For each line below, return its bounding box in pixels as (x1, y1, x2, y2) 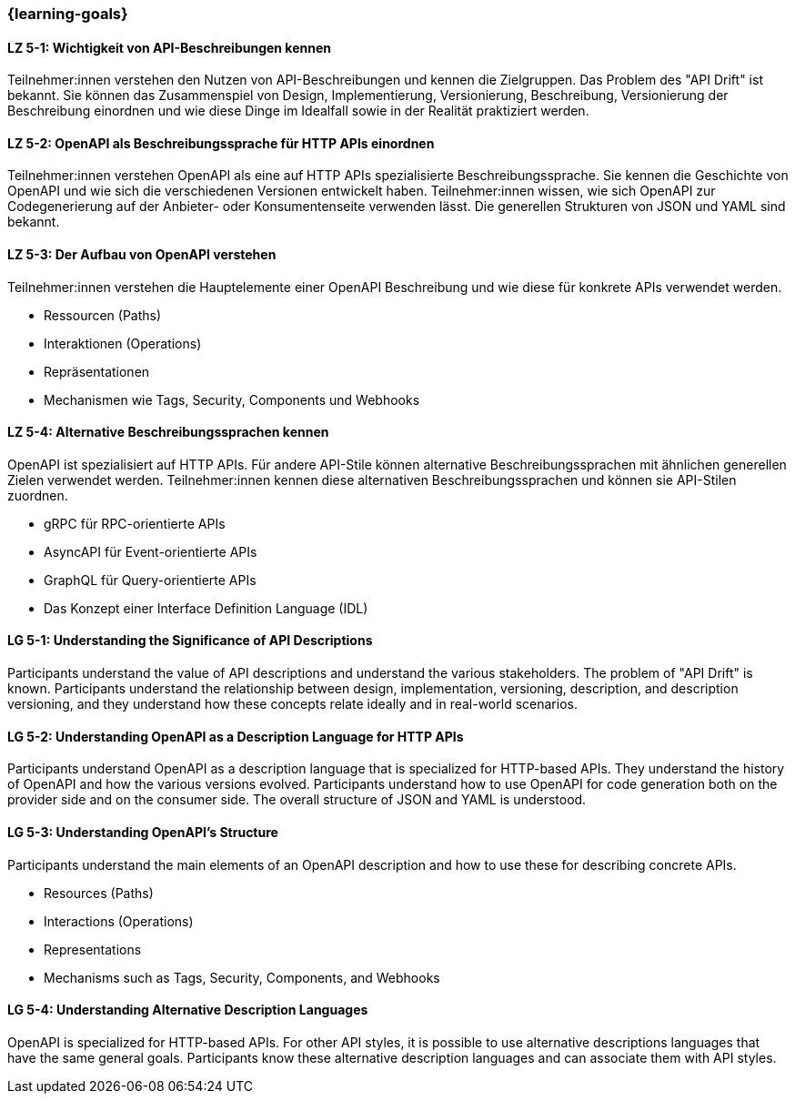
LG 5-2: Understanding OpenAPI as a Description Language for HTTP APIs (7, 728, 464, 744)
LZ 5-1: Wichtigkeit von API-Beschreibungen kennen (7, 39, 331, 56)
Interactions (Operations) (44, 913, 194, 929)
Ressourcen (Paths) (44, 307, 162, 323)
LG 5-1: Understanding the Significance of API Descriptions (7, 632, 373, 649)
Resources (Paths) (44, 884, 154, 901)
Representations (44, 941, 142, 957)
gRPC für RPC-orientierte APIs (44, 515, 226, 531)
